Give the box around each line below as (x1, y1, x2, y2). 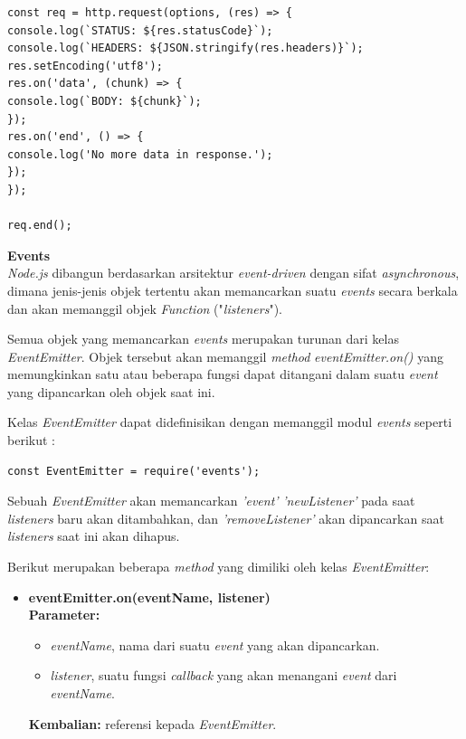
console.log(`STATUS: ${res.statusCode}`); (7, 24, 273, 37)
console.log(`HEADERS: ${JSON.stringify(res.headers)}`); (7, 42, 364, 55)
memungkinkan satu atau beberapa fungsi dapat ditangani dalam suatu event (7, 365, 438, 384)
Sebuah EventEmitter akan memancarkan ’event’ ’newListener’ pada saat (7, 491, 415, 510)
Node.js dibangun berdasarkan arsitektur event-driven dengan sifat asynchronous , (7, 263, 460, 282)
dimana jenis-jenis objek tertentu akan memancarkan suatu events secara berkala (7, 280, 458, 299)
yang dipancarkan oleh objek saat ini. (7, 382, 215, 401)
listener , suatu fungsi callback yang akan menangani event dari (50, 666, 397, 685)
